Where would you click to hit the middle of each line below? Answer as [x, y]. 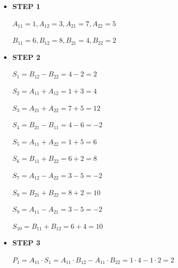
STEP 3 [26, 243]
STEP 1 [26, 6]
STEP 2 [26, 57]
